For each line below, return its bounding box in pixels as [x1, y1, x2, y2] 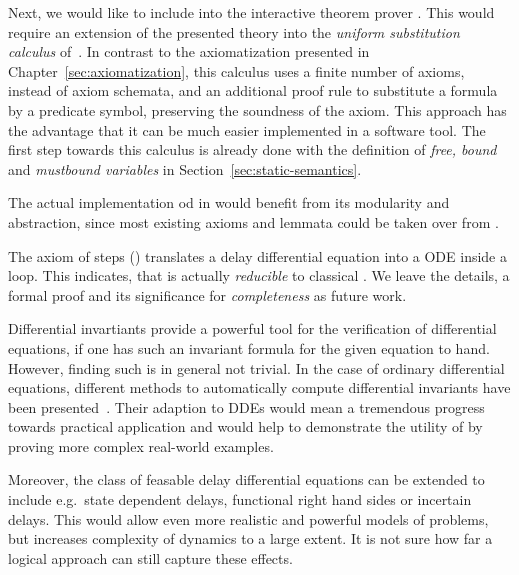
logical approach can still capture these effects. [8, 547, 293, 568]
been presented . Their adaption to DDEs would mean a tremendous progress [8, 396, 485, 417]
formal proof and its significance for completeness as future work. [8, 284, 407, 305]
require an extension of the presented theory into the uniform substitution [8, 21, 460, 42]
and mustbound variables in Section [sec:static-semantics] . [8, 158, 362, 179]
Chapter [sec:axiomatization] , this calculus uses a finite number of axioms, [8, 60, 465, 81]
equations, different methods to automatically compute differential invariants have [8, 377, 511, 398]
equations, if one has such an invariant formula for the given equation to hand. [8, 337, 490, 358]
